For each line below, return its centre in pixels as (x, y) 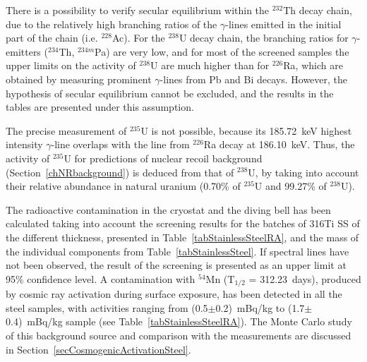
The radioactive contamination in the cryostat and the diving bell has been (168, 209)
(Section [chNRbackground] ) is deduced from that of (120, 172)
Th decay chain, (318, 10)
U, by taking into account (303, 172)
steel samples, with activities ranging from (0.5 (107, 307)
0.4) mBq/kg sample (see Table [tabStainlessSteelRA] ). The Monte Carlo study (179, 321)
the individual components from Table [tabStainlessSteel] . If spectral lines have (178, 251)
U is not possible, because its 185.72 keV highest (246, 130)
